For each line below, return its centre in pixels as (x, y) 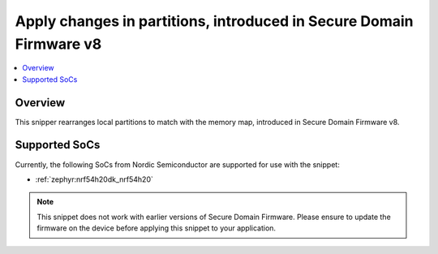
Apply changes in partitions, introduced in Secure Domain (214, 21)
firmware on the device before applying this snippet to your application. (156, 228)
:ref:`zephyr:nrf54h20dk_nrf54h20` (94, 179)
